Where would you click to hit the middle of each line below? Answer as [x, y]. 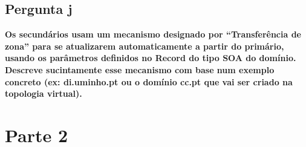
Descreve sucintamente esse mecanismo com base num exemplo [140, 69]
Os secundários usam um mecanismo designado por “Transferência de [153, 34]
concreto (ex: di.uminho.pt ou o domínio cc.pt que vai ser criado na [149, 81]
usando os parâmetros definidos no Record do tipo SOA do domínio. [151, 58]
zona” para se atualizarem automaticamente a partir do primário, [145, 46]
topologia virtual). [44, 93]
